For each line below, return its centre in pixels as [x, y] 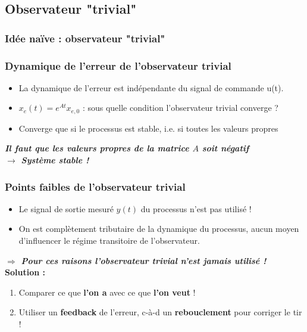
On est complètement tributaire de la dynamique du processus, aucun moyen [159, 229]
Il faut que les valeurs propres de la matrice [97, 148]
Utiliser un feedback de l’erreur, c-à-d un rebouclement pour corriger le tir [160, 312]
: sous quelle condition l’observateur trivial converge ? [180, 108]
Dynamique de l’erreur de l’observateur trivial [118, 65]
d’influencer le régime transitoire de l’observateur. [109, 241]
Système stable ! [55, 160]
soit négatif [225, 148]
